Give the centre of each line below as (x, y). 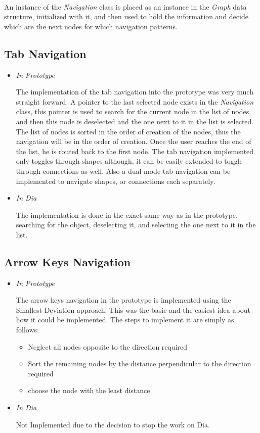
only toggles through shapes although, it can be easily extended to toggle (129, 161)
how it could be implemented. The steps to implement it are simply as (125, 320)
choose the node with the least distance (89, 390)
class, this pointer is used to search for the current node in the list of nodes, (134, 111)
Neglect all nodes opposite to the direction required (108, 346)
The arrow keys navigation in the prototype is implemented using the (123, 300)
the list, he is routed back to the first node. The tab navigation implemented (135, 151)
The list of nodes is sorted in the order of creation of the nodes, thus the (128, 131)
